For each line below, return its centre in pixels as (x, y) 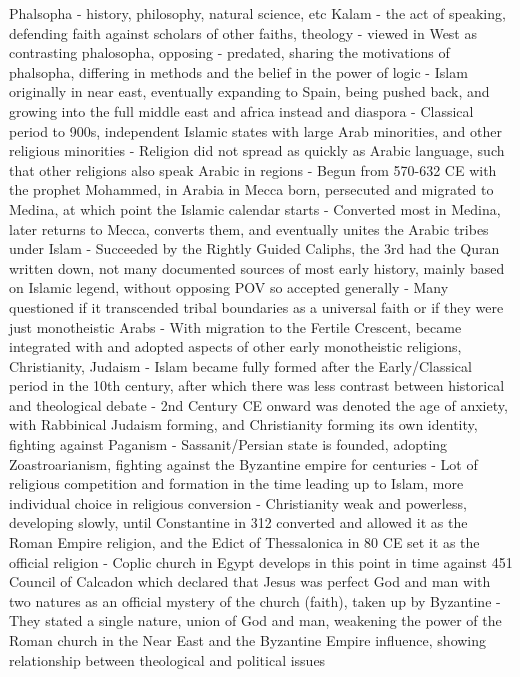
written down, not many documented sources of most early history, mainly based (257, 267)
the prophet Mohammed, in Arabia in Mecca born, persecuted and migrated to (251, 189)
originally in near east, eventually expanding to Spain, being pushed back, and (249, 91)
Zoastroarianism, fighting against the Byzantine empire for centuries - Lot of (243, 463)
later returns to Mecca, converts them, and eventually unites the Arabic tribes (249, 228)
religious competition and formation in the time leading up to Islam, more (236, 483)
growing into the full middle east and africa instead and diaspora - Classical (241, 110)
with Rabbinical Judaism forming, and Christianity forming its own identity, (243, 424)
